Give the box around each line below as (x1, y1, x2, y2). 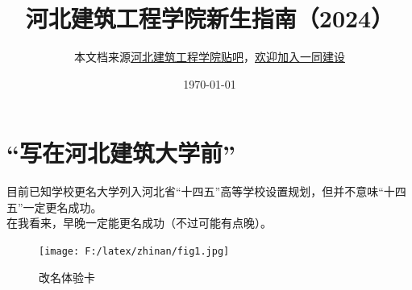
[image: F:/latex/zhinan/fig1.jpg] (39, 246, 230, 258)
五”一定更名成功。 (6, 198, 102, 215)
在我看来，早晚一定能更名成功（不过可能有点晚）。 (6, 214, 272, 231)
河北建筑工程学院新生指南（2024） (25, 2, 394, 35)
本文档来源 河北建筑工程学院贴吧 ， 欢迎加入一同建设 (74, 48, 345, 65)
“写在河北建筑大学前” (6, 136, 235, 169)
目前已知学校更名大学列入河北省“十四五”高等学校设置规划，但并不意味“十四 (6, 183, 406, 200)
